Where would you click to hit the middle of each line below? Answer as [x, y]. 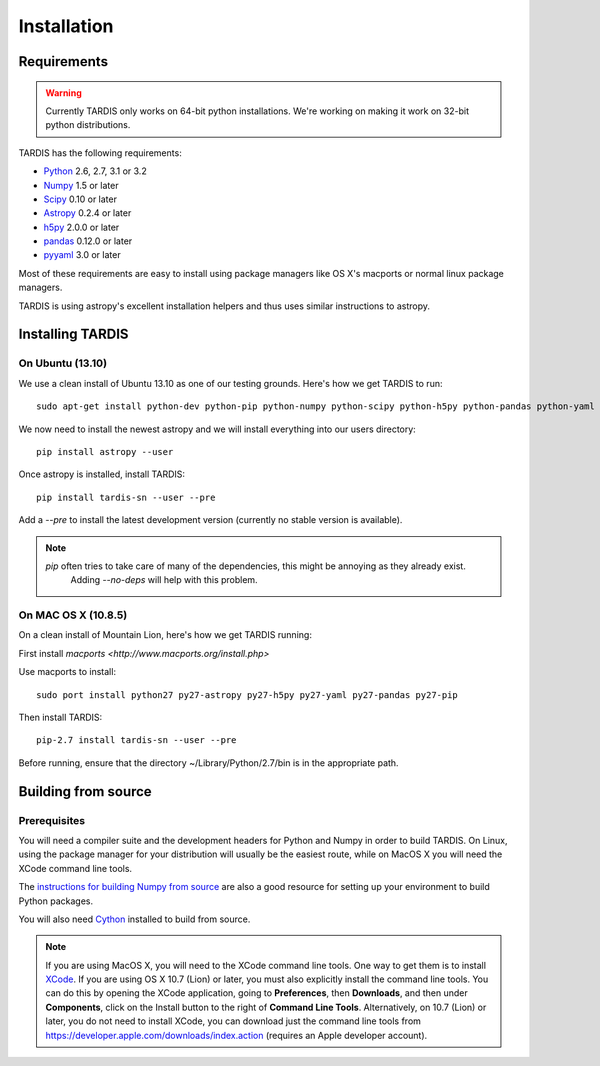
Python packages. [56, 901]
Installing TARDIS [73, 334]
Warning [63, 92]
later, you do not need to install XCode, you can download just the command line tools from [233, 1021]
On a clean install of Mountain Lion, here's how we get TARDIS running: [165, 635]
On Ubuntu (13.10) [63, 363]
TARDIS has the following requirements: [100, 152]
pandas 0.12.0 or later [88, 241]
